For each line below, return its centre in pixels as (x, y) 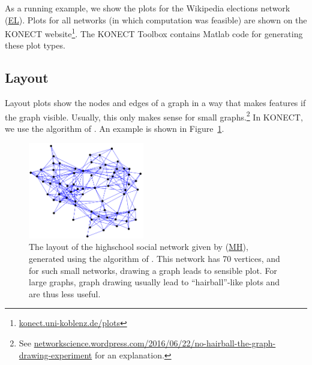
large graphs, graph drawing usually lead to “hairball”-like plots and (154, 282)
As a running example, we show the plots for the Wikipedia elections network (148, 8)
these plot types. (35, 45)
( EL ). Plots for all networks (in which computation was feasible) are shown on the (156, 19)
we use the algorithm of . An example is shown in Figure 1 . (115, 129)
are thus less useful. (65, 293)
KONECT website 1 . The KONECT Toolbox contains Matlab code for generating (154, 33)
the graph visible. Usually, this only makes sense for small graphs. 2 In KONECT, (154, 116)
